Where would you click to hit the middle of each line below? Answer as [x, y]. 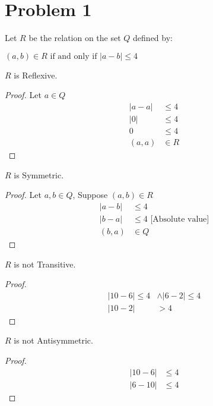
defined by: [153, 38]
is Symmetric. [39, 174]
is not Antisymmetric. [53, 340]
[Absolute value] [180, 219]
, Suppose [90, 195]
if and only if [74, 56]
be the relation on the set [75, 38]
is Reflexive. [36, 75]
